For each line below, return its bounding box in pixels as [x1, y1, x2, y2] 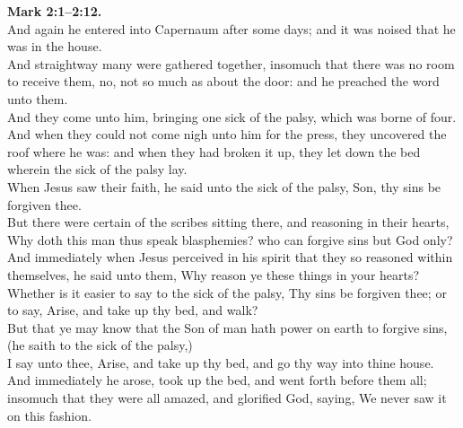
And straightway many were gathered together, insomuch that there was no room [7, 54, 455, 73]
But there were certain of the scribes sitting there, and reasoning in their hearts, [7, 213, 450, 231]
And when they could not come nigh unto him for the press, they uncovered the [7, 125, 447, 144]
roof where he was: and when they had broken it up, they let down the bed [7, 142, 421, 161]
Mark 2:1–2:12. [7, 2, 102, 20]
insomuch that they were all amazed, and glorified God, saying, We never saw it [7, 389, 447, 407]
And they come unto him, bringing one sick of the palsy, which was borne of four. [7, 107, 457, 126]
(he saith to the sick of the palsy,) [7, 336, 193, 354]
